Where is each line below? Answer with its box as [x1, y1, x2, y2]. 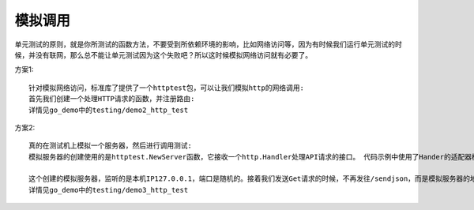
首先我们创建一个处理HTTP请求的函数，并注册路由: [28, 95, 195, 103]
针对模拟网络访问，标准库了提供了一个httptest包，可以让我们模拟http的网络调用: [28, 83, 304, 92]
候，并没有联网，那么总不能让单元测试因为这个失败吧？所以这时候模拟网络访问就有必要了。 [14, 50, 312, 59]
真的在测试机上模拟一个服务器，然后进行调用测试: [28, 141, 193, 150]
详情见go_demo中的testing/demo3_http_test [28, 186, 189, 194]
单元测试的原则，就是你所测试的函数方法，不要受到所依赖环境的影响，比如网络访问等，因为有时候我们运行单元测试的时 [14, 39, 402, 49]
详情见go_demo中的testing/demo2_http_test [28, 105, 189, 114]
